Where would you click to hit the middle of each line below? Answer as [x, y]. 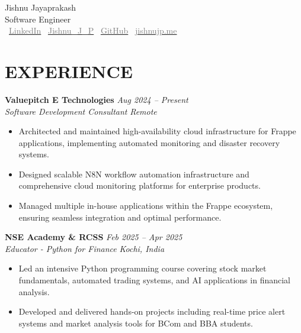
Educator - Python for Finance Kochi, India [85, 248]
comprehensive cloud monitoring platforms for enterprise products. [140, 185]
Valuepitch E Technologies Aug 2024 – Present [97, 99]
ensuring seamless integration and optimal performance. [120, 217]
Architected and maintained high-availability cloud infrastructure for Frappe [157, 131]
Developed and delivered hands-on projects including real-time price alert [152, 311]
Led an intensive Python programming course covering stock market [143, 268]
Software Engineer [38, 19]
